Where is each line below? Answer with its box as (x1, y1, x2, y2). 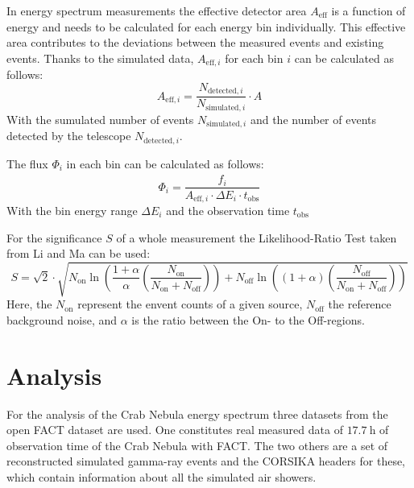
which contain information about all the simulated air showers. (6, 469, 317, 486)
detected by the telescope (6, 127, 131, 144)
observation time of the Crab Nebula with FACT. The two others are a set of (6, 436, 388, 453)
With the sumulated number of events (6, 110, 194, 127)
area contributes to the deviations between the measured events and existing (6, 34, 384, 51)
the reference (328, 296, 391, 312)
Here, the (6, 296, 52, 312)
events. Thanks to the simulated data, (6, 49, 194, 66)
